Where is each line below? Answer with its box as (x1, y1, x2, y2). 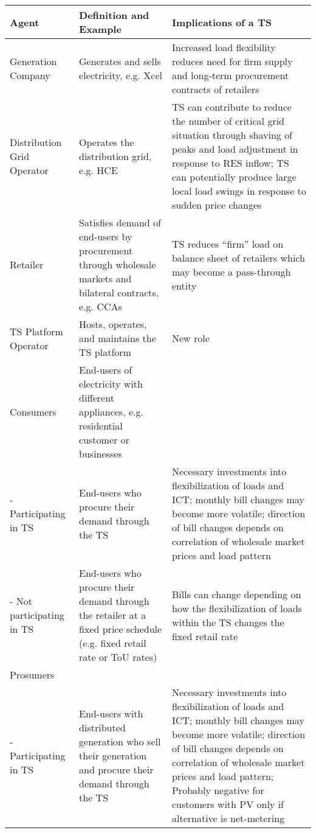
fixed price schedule (79, 622, 162, 636)
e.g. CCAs (79, 299, 122, 313)
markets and (79, 271, 132, 285)
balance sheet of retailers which (171, 250, 305, 265)
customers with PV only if (171, 797, 284, 811)
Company (10, 68, 50, 82)
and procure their (79, 762, 154, 776)
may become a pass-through (171, 264, 291, 279)
